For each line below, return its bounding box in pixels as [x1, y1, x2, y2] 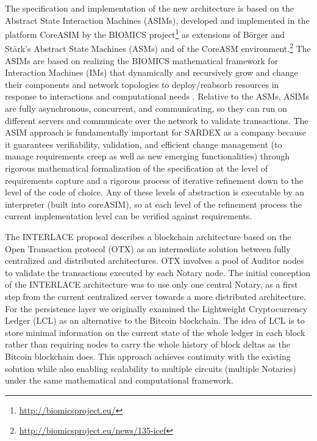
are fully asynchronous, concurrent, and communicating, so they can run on [5, 102, 287, 115]
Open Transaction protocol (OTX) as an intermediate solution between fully [5, 242, 291, 255]
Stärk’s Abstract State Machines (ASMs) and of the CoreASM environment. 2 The [5, 40, 311, 55]
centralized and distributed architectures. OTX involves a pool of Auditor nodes [5, 254, 304, 267]
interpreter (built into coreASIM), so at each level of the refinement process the [5, 197, 302, 210]
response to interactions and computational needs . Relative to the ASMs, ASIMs [5, 90, 309, 103]
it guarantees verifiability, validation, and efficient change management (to [5, 137, 282, 150]
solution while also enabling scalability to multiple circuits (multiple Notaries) [5, 362, 296, 374]
